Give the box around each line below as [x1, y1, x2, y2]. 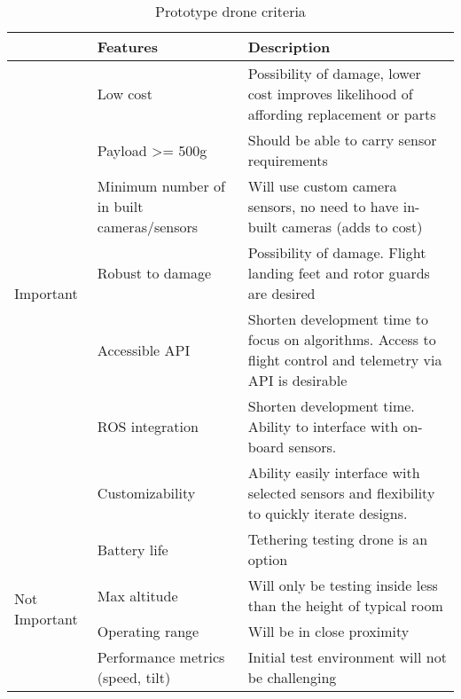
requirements [247, 150, 328, 170]
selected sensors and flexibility [247, 483, 435, 503]
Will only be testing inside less [247, 575, 438, 595]
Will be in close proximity [247, 621, 410, 641]
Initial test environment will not [247, 647, 447, 667]
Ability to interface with [247, 416, 399, 436]
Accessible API [97, 339, 191, 360]
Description [247, 36, 331, 57]
